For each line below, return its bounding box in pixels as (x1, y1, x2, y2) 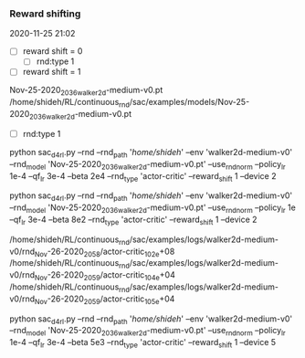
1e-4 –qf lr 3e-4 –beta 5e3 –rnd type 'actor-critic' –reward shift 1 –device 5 (9, 337, 277, 350)
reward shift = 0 (22, 46, 83, 57)
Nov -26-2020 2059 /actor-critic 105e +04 (35, 293, 175, 306)
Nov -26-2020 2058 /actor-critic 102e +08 (35, 246, 175, 258)
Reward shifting (9, 7, 81, 20)
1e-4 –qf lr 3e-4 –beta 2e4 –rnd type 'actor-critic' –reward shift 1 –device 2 (9, 170, 277, 184)
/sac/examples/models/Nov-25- (129, 97, 250, 108)
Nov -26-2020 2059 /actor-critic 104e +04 (35, 269, 175, 282)
